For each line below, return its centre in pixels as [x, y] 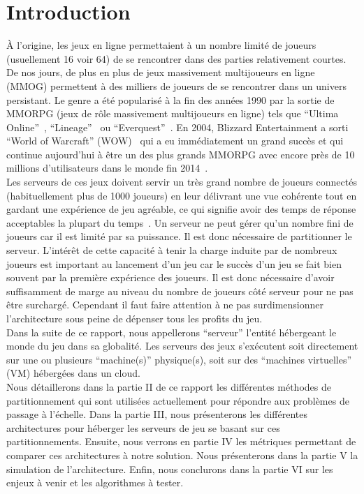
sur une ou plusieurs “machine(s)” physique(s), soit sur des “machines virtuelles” [179, 359]
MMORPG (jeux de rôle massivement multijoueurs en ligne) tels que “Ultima [173, 113]
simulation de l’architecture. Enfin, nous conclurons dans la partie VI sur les [170, 469]
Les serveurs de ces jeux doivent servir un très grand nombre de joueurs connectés [182, 182]
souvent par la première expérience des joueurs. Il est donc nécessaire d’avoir [170, 277]
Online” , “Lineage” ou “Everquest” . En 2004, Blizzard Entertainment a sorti [177, 127]
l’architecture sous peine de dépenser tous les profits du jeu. [134, 318]
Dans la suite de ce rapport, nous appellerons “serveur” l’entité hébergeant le [172, 332]
